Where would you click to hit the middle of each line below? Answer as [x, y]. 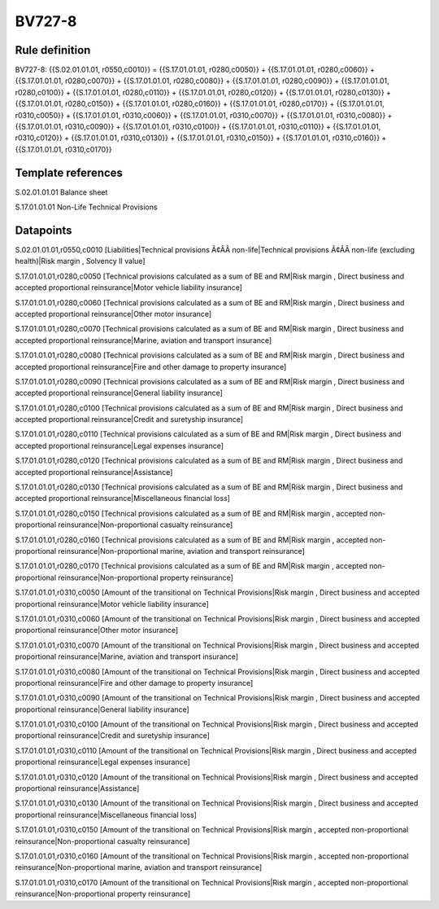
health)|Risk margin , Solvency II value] [80, 261]
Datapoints [43, 230]
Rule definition [53, 50]
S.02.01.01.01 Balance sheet [61, 192]
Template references [69, 172]
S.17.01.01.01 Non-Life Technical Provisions [86, 207]
